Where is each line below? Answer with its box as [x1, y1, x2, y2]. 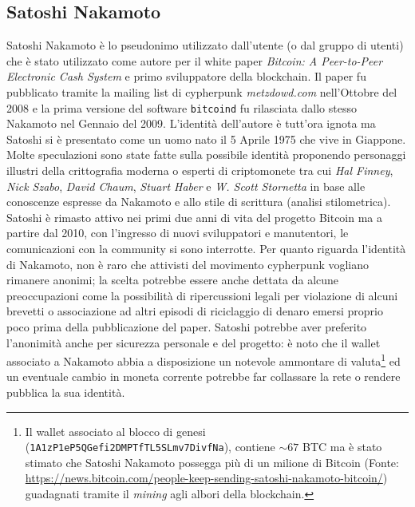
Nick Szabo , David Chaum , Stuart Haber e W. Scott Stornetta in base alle [6, 177, 366, 194]
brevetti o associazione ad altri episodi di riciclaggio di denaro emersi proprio [6, 303, 383, 319]
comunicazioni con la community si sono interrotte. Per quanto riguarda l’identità [6, 240, 406, 256]
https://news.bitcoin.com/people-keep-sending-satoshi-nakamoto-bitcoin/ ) [25, 469, 388, 486]
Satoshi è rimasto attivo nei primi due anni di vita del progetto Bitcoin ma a [6, 208, 383, 225]
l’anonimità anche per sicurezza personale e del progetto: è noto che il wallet [6, 334, 381, 351]
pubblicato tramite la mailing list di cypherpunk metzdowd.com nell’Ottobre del [6, 83, 397, 100]
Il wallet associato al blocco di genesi [25, 422, 206, 439]
